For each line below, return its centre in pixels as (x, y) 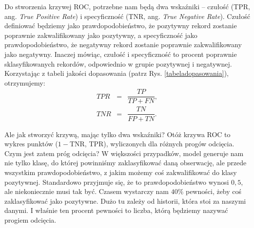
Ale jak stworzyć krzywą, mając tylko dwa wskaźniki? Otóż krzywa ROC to (117, 134)
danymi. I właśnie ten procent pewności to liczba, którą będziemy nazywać (116, 210)
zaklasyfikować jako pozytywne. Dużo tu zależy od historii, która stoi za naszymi (125, 201)
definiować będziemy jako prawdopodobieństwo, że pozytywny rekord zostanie (121, 26)
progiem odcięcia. (30, 219)
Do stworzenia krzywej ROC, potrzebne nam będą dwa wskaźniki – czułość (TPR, (127, 6)
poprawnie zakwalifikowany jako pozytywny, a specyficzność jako (101, 35)
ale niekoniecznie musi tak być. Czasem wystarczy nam (87, 191)
